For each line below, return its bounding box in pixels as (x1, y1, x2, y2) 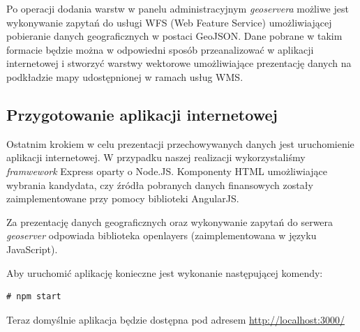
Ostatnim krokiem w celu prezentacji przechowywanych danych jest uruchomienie (6, 136, 354, 151)
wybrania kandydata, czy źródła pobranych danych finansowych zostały (6, 177, 313, 192)
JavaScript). (6, 241, 58, 256)
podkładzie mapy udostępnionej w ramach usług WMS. (6, 69, 243, 84)
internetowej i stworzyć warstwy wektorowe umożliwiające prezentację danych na (6, 56, 352, 70)
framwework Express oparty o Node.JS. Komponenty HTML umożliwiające (6, 163, 328, 178)
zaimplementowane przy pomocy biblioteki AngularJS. (6, 191, 239, 206)
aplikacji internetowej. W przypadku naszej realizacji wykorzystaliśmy (6, 150, 306, 165)
